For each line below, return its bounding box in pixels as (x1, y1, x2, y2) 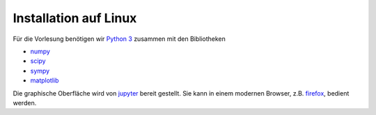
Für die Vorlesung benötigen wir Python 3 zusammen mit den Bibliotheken (13, 35, 226, 43)
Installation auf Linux (13, 10, 137, 26)
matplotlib (30, 76, 59, 85)
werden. (13, 98, 37, 107)
